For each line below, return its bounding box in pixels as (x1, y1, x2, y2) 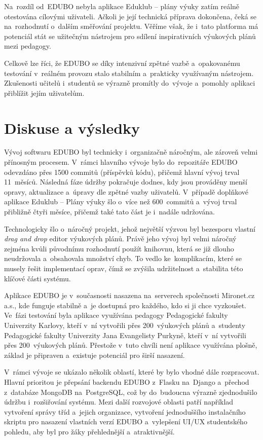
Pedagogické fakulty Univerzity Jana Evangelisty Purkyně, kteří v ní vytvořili (4, 329, 246, 340)
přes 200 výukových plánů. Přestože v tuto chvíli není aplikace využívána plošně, (4, 340, 257, 350)
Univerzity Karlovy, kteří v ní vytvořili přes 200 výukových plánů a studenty (4, 319, 246, 330)
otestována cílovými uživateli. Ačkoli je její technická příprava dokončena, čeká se (4, 11, 256, 21)
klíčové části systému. (4, 273, 71, 283)
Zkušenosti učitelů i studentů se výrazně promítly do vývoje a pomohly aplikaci (4, 78, 255, 88)
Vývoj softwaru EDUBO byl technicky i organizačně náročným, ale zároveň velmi (4, 146, 258, 157)
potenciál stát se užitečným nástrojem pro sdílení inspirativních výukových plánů (4, 30, 256, 41)
